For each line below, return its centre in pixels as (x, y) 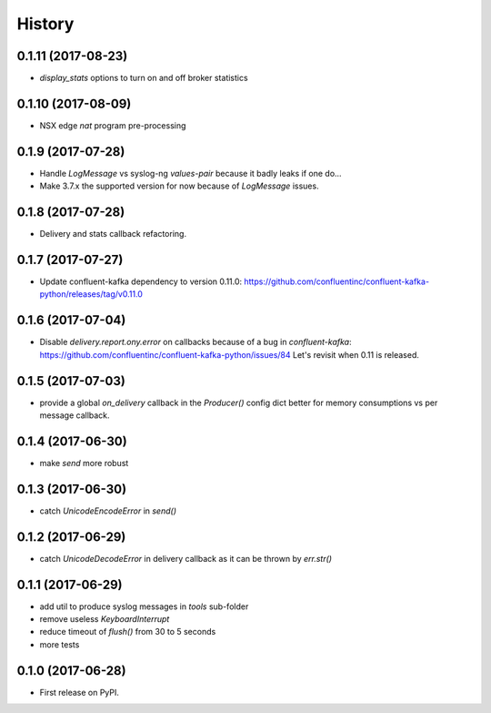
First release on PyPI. (80, 692)
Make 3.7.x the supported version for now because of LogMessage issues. (179, 186)
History (45, 24)
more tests (60, 644)
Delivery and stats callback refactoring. (113, 234)
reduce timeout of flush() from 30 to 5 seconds (128, 632)
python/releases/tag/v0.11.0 (91, 294)
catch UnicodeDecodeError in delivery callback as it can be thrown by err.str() (185, 558)
